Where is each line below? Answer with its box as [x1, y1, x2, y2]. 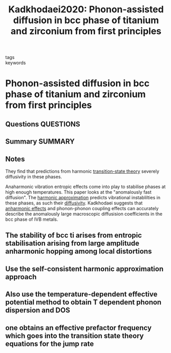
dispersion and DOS [5, 306, 70, 315]
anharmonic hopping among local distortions [5, 247, 152, 256]
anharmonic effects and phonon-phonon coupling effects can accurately [5, 205, 159, 211]
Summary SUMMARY [5, 137, 75, 146]
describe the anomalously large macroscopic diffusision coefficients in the [5, 211, 163, 217]
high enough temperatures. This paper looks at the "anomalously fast [5, 189, 152, 195]
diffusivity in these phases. [5, 173, 62, 180]
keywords [5, 60, 26, 66]
